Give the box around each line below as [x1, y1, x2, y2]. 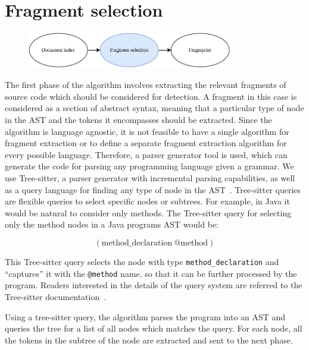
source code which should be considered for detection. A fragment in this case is [5, 90, 297, 102]
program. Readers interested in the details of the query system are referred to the [5, 279, 302, 291]
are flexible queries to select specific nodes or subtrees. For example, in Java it [5, 195, 290, 207]
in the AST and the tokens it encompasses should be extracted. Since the [5, 113, 272, 126]
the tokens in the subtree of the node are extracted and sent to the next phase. [5, 333, 293, 346]
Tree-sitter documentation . [5, 290, 107, 302]
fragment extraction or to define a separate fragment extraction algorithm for [5, 137, 287, 149]
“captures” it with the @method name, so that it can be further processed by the [5, 267, 297, 279]
